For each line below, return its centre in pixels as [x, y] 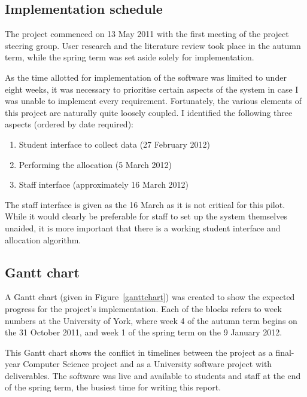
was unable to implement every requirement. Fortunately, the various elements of [153, 101]
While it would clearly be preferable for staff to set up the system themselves [146, 216]
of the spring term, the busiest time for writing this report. [113, 387]
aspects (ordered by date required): [69, 124]
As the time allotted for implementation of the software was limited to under [146, 77]
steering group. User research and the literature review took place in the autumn [153, 45]
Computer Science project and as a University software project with [148, 364]
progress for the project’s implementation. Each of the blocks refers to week [143, 308]
